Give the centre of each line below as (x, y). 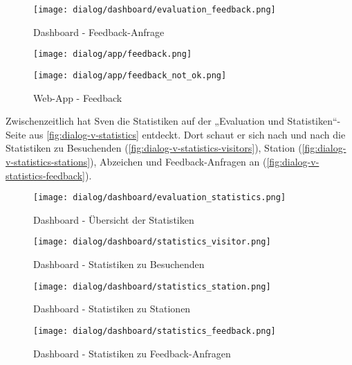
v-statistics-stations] (48, 161)
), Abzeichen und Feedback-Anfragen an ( (178, 161)
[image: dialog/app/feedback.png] (113, 54)
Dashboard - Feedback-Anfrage (99, 32)
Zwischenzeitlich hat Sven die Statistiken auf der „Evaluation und (145, 121)
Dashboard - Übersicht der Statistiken (114, 219)
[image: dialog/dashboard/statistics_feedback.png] (155, 331)
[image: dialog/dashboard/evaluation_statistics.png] (160, 198)
